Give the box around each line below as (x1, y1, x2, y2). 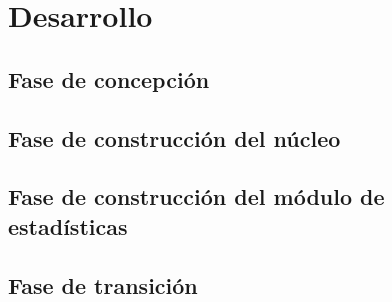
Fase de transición (8, 269, 198, 300)
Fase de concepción (8, 63, 210, 94)
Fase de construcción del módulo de (8, 181, 385, 212)
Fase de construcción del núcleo (8, 122, 341, 153)
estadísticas (8, 210, 128, 241)
